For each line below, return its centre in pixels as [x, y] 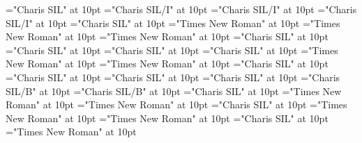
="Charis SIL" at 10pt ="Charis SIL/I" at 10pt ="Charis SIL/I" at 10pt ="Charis [181, 9]
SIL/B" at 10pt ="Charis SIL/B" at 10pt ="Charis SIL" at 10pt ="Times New [174, 91]
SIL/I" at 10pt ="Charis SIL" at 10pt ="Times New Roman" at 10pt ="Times [173, 23]
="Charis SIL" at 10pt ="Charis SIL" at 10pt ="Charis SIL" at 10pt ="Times [172, 50]
